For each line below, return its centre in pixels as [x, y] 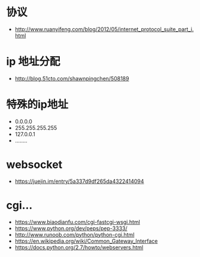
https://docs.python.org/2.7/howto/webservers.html [79, 247]
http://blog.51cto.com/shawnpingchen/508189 [72, 78]
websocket [34, 164]
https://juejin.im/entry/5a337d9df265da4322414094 [79, 181]
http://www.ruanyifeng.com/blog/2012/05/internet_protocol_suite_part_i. [104, 29]
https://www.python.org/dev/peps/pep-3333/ [71, 228]
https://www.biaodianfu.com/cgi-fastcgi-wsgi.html [78, 222]
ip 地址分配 [33, 62]
